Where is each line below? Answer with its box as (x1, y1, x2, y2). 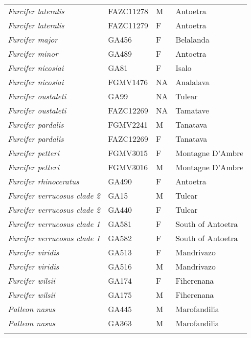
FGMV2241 (108, 119, 148, 130)
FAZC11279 (108, 20, 148, 31)
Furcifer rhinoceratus (8, 176, 79, 187)
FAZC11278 (108, 5, 148, 17)
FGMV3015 (108, 147, 148, 158)
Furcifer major (8, 34, 58, 45)
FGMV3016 (108, 161, 148, 173)
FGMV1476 (108, 76, 148, 88)
